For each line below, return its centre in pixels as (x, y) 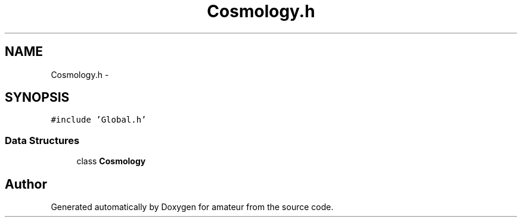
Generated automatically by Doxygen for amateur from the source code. (192, 207)
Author (26, 184)
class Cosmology (111, 161)
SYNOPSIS (37, 98)
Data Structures (42, 140)
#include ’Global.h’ (99, 120)
